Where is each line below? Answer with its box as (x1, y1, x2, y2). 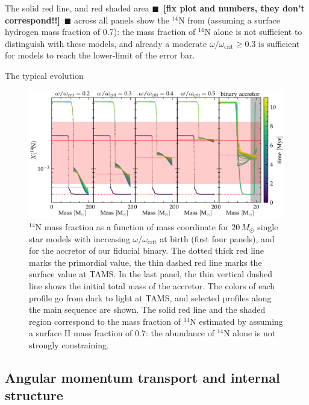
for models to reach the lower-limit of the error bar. (5, 49, 195, 61)
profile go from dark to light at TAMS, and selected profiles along (29, 291, 272, 304)
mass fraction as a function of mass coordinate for (44, 220, 229, 233)
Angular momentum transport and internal (5, 368, 280, 386)
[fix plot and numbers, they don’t (163, 2, 305, 14)
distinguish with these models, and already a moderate (5, 37, 207, 49)
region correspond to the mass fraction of (29, 315, 181, 327)
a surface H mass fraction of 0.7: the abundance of (29, 327, 214, 339)
